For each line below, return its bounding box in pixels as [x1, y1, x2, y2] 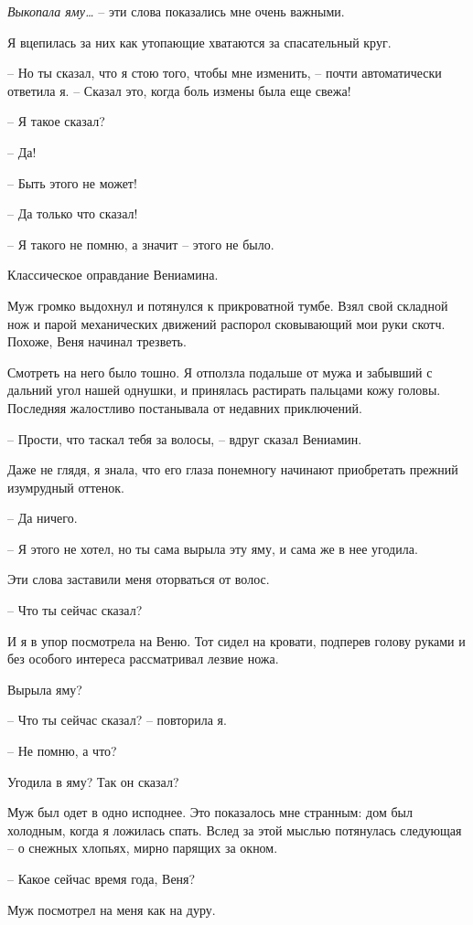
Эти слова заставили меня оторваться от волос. [7, 569, 270, 589]
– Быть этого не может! [7, 173, 137, 192]
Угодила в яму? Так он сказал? [7, 771, 179, 791]
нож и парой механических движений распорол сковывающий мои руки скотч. [7, 314, 446, 333]
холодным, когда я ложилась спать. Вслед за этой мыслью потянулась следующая [7, 820, 462, 839]
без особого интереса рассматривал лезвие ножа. [7, 649, 279, 668]
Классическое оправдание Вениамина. [7, 265, 219, 284]
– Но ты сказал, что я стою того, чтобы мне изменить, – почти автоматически [7, 63, 442, 82]
